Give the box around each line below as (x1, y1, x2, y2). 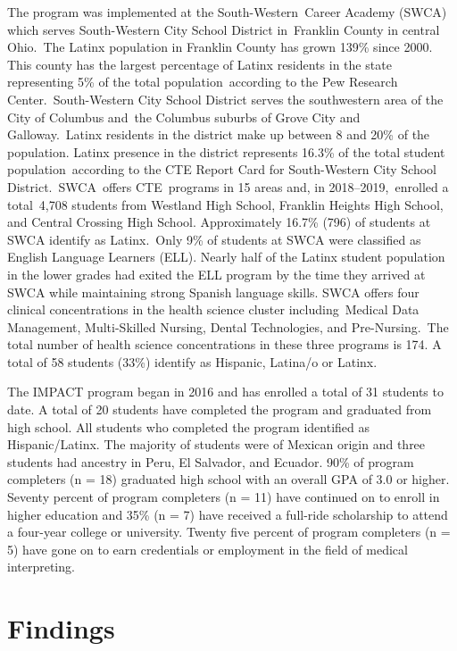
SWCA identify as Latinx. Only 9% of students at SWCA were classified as (7, 230, 421, 248)
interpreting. (7, 557, 75, 576)
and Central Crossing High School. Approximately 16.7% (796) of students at (7, 213, 431, 231)
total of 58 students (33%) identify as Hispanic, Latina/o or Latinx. (7, 352, 378, 371)
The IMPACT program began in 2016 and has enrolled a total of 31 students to (7, 382, 444, 401)
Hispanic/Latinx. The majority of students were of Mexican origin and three (7, 435, 426, 454)
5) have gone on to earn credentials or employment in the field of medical (7, 539, 408, 558)
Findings (7, 610, 115, 647)
